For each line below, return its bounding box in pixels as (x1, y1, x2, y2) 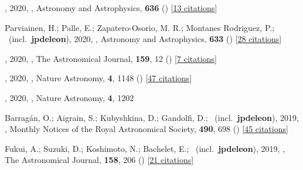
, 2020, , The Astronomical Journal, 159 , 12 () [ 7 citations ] (5, 52, 217, 64)
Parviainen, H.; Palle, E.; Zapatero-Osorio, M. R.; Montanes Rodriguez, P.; (5, 21, 275, 33)
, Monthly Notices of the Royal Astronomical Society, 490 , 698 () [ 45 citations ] (5, 123, 288, 135)
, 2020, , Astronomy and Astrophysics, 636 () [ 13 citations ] (5, 2, 217, 13)
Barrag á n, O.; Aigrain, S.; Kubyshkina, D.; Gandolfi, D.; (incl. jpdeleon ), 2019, (5, 111, 299, 123)
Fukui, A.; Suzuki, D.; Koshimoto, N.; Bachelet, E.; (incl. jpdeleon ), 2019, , (5, 142, 285, 154)
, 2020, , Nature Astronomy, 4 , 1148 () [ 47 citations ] (5, 72, 192, 84)
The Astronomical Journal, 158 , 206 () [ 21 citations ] (5, 154, 194, 166)
